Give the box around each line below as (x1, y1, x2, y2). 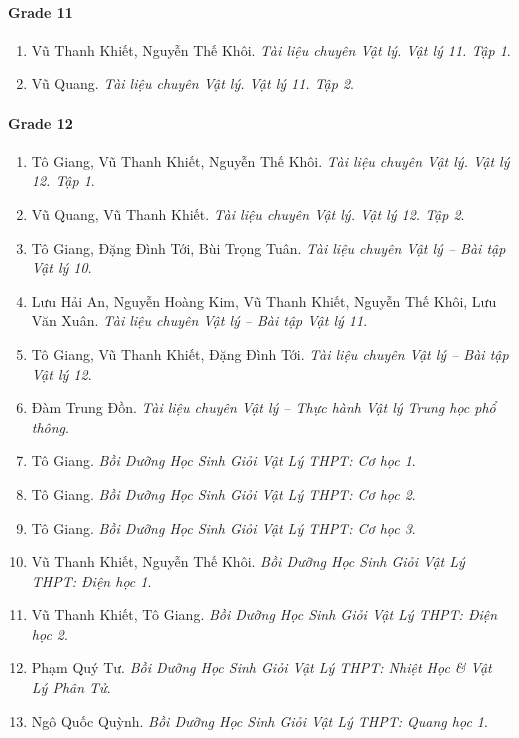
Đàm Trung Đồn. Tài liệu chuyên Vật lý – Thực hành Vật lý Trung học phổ (31, 397, 496, 418)
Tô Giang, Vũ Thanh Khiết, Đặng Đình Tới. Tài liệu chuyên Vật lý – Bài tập (31, 343, 509, 364)
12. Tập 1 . (31, 170, 95, 191)
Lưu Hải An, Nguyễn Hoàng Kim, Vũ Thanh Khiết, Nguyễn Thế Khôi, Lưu (31, 290, 497, 311)
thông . (31, 416, 69, 437)
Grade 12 (8, 112, 73, 133)
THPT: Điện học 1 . (31, 570, 152, 591)
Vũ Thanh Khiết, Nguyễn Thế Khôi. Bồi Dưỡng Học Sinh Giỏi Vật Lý (31, 551, 465, 572)
